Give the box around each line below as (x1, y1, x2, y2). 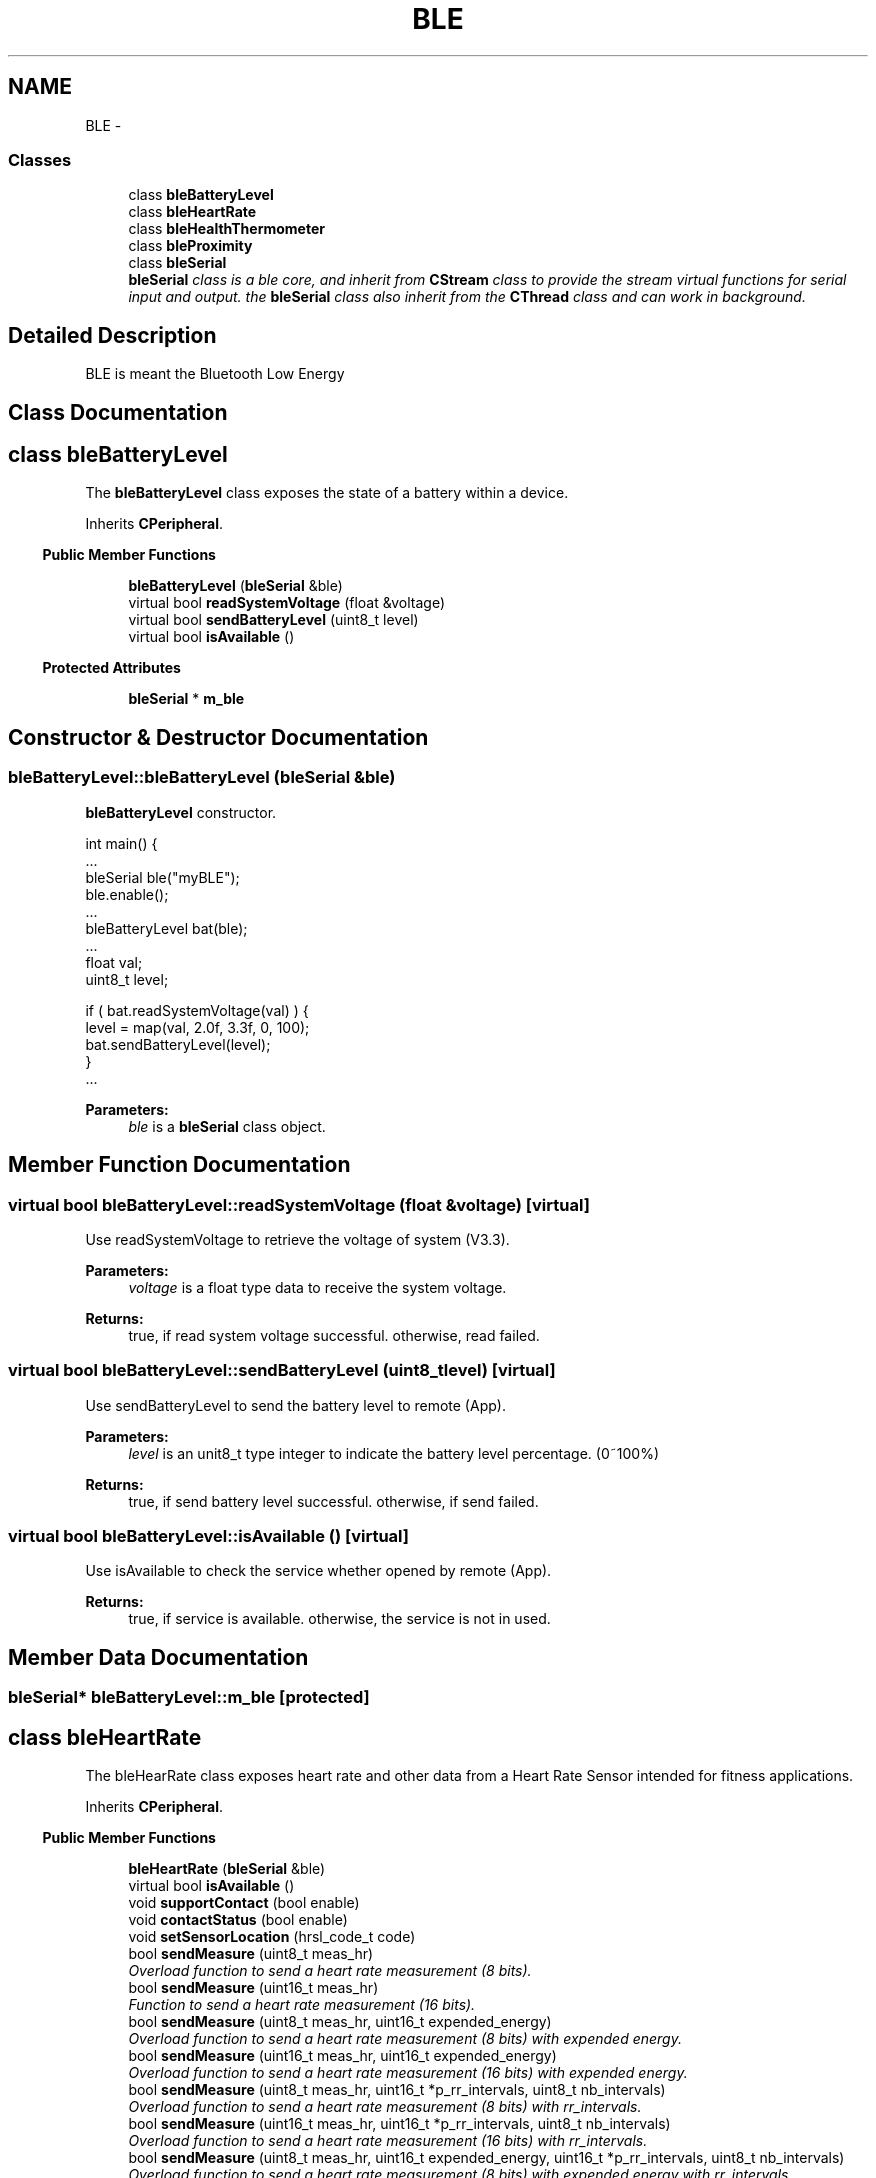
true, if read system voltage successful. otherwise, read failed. (128, 1326, 540, 1344)
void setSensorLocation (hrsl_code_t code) (128, 1928, 416, 1946)
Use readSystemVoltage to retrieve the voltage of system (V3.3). (85, 1230, 510, 1248)
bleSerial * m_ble (128, 690, 245, 708)
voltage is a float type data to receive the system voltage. (128, 1278, 507, 1296)
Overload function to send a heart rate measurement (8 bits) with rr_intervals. (128, 2098, 642, 2116)
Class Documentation (8, 399, 228, 425)
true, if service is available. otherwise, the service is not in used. (128, 1610, 551, 1628)
